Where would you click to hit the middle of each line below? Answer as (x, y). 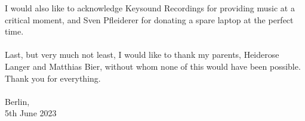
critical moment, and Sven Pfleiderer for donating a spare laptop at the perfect (149, 19)
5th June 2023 (31, 113)
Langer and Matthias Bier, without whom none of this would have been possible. (153, 66)
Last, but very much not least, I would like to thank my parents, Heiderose (142, 55)
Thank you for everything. (53, 78)
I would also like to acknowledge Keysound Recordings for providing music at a (150, 8)
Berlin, (17, 101)
